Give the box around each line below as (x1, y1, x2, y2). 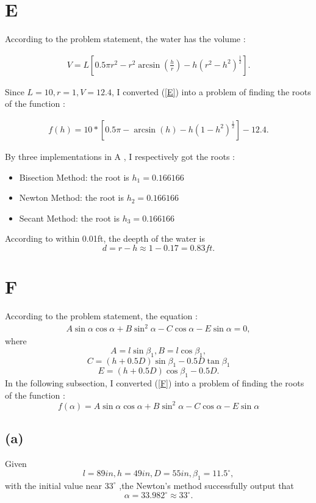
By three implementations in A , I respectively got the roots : (5, 150, 235, 162)
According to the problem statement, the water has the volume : (5, 32, 246, 45)
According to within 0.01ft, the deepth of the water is (5, 232, 205, 245)
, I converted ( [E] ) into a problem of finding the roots (111, 85, 311, 98)
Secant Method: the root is (19, 211, 120, 224)
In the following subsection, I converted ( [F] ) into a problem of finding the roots (5, 377, 304, 389)
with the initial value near (5, 479, 102, 491)
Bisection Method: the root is (19, 170, 129, 183)
